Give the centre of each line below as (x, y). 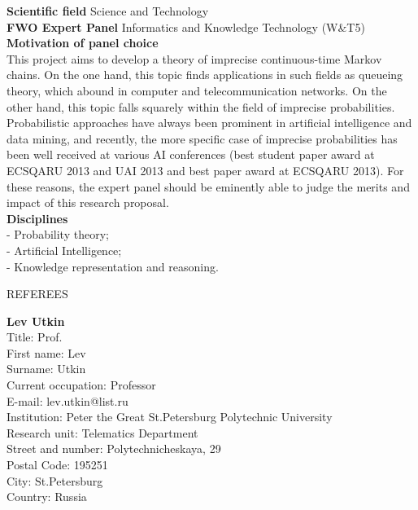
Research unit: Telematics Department (102, 432)
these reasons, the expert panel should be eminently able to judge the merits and (208, 186)
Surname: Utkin (46, 369)
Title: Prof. (35, 337)
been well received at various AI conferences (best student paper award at (191, 154)
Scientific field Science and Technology (108, 11)
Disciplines (37, 218)
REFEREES (37, 294)
